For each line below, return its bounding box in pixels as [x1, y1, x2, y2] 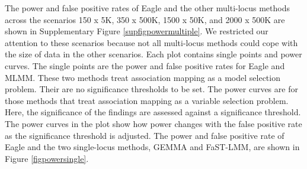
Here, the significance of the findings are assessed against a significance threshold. [5, 106, 301, 118]
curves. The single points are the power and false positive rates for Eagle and [5, 59, 285, 71]
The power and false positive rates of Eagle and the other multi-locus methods [5, 2, 290, 14]
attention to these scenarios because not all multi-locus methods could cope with [5, 36, 298, 48]
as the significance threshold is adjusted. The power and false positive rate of [5, 129, 284, 141]
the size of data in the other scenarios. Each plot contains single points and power [5, 48, 302, 60]
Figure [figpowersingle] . [5, 152, 89, 164]
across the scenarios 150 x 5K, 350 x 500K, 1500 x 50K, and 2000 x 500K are [5, 13, 285, 25]
